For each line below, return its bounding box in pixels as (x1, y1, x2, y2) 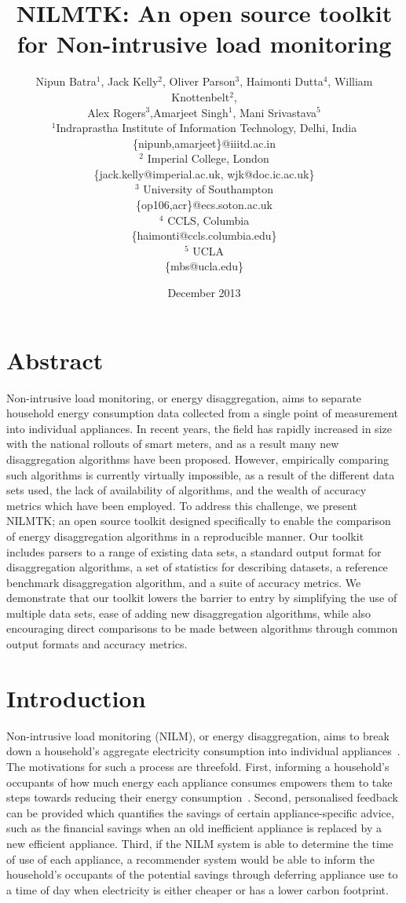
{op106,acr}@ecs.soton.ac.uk (135, 196, 273, 213)
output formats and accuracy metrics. (6, 636, 188, 652)
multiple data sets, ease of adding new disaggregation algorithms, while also (6, 604, 371, 621)
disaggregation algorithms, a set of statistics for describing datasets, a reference (6, 559, 388, 575)
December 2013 (167, 284, 241, 301)
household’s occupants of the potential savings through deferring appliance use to (6, 866, 398, 883)
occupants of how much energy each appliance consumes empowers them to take (6, 773, 393, 790)
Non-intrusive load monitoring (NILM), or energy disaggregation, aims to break (6, 727, 390, 743)
